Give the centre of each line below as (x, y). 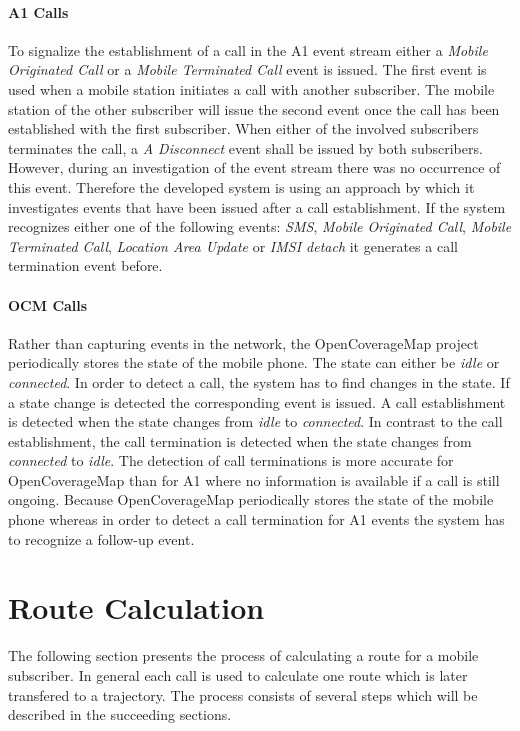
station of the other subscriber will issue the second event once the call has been (254, 108)
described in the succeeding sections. (120, 714)
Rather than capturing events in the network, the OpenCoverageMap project (243, 342)
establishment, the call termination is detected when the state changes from (240, 440)
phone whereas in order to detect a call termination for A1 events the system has (256, 519)
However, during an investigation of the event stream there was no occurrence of (254, 167)
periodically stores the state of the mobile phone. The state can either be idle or (254, 362)
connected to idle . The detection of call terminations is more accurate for (231, 460)
